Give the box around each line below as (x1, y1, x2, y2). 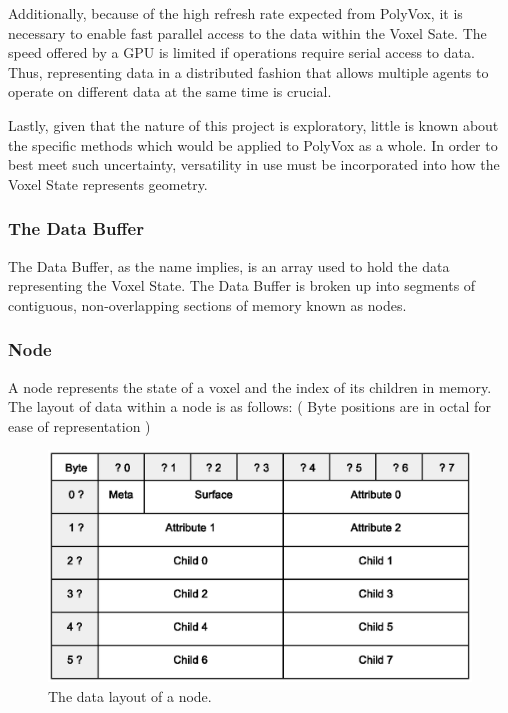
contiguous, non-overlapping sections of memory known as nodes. (8, 294, 407, 315)
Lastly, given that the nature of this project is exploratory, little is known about (8, 114, 499, 135)
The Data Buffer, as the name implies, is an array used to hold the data (8, 255, 450, 276)
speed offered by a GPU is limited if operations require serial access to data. (8, 42, 475, 63)
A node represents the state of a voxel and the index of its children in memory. (8, 376, 492, 397)
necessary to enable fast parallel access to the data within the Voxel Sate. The (8, 22, 487, 43)
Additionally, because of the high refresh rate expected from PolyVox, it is (8, 3, 463, 23)
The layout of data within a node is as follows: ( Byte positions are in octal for (8, 396, 491, 417)
